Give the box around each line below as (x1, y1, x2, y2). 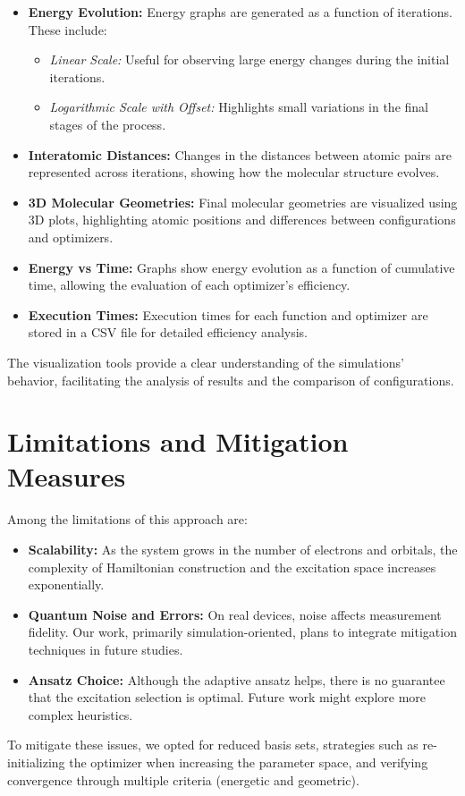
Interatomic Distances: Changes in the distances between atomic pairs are (28, 145, 452, 164)
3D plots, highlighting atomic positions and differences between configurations (28, 210, 456, 229)
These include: (28, 20, 107, 38)
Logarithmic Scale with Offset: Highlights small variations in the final (49, 97, 428, 116)
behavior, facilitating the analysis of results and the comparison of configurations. (7, 370, 454, 389)
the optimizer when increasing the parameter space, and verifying (69, 752, 428, 771)
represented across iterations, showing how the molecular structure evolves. (28, 163, 440, 182)
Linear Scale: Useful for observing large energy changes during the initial (49, 50, 450, 69)
